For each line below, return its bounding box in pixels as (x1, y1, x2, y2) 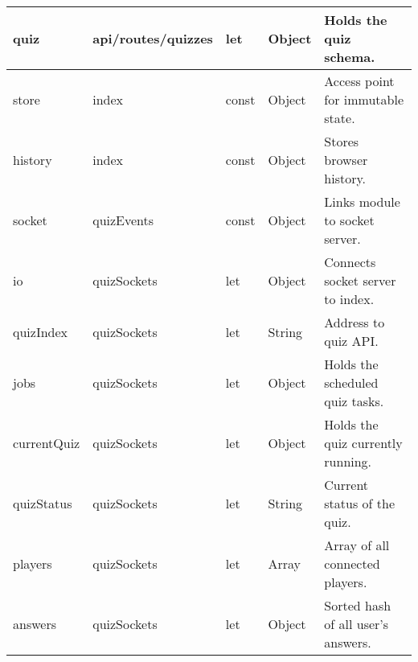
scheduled (324, 373, 379, 392)
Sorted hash (324, 596, 391, 615)
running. (324, 452, 372, 471)
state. (324, 109, 355, 127)
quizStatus (13, 494, 72, 512)
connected (324, 554, 380, 573)
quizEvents (92, 211, 154, 229)
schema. (324, 47, 375, 66)
